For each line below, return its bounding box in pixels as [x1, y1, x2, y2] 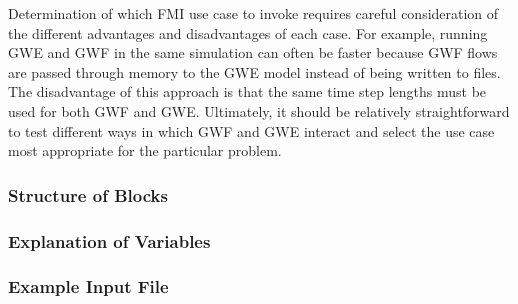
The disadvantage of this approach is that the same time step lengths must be [8, 81, 487, 102]
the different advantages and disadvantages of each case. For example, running [8, 22, 488, 43]
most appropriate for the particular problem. [8, 140, 282, 161]
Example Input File [8, 274, 169, 299]
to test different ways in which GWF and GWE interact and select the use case [8, 120, 495, 141]
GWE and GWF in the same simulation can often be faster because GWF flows [8, 42, 498, 63]
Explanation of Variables [8, 228, 211, 253]
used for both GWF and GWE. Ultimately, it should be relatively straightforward [8, 100, 510, 121]
